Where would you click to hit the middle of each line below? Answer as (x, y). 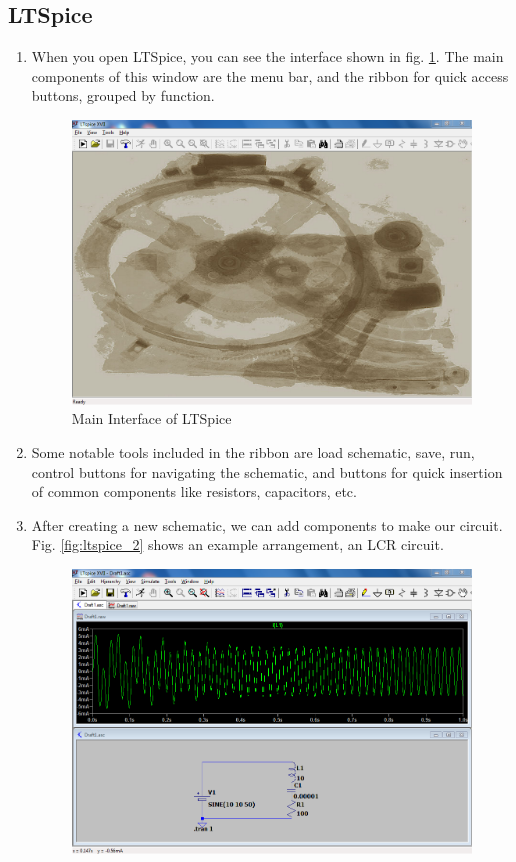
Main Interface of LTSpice (151, 418)
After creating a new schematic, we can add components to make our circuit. (267, 524)
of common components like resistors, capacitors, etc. (194, 491)
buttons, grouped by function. (123, 95)
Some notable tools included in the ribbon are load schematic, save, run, (253, 451)
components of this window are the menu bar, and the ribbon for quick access (270, 75)
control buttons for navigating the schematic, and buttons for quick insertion (267, 471)
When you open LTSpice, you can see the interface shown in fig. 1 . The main (267, 56)
